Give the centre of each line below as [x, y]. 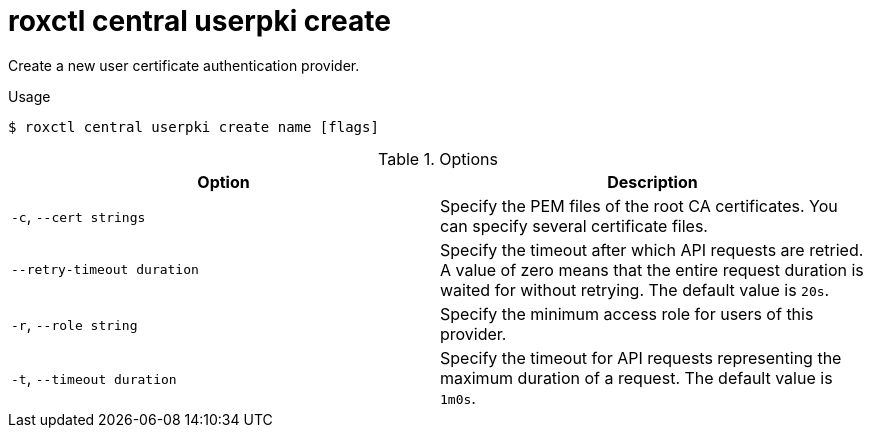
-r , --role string [74, 323]
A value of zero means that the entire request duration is [652, 269]
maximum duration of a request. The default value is [636, 377]
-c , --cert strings [78, 215]
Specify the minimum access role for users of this [627, 313]
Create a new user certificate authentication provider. [184, 65]
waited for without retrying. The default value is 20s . [635, 289]
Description [652, 181]
